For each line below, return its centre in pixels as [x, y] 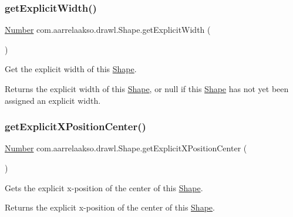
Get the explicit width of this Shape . [71, 69]
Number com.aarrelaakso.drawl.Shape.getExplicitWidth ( [108, 30]
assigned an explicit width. [53, 100]
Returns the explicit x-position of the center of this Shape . [110, 207]
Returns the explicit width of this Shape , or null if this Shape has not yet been [147, 89]
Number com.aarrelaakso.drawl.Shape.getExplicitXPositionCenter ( [126, 148]
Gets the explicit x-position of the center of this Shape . [104, 187]
